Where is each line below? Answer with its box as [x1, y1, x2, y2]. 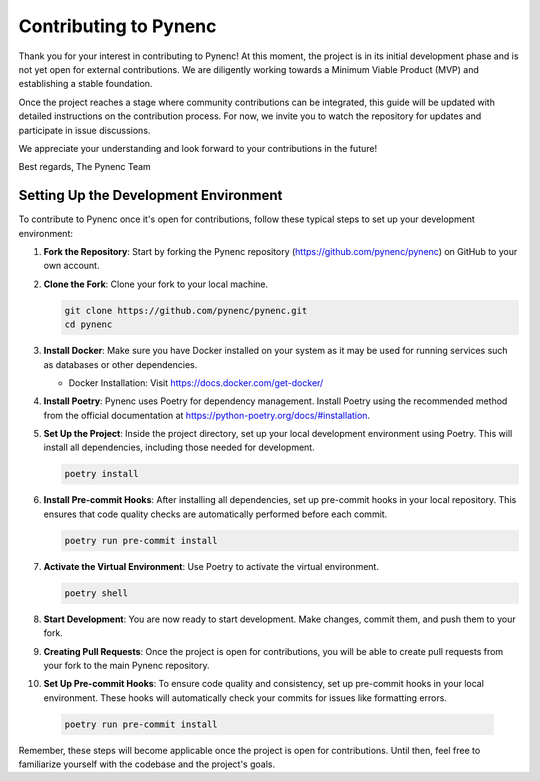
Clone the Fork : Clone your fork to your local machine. [43, 278, 269, 290]
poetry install [64, 468, 139, 480]
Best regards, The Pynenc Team [18, 161, 152, 173]
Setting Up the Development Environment [18, 187, 283, 204]
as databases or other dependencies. [43, 358, 198, 370]
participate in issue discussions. [18, 124, 151, 136]
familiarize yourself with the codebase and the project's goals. [18, 758, 275, 770]
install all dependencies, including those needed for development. [43, 441, 315, 454]
